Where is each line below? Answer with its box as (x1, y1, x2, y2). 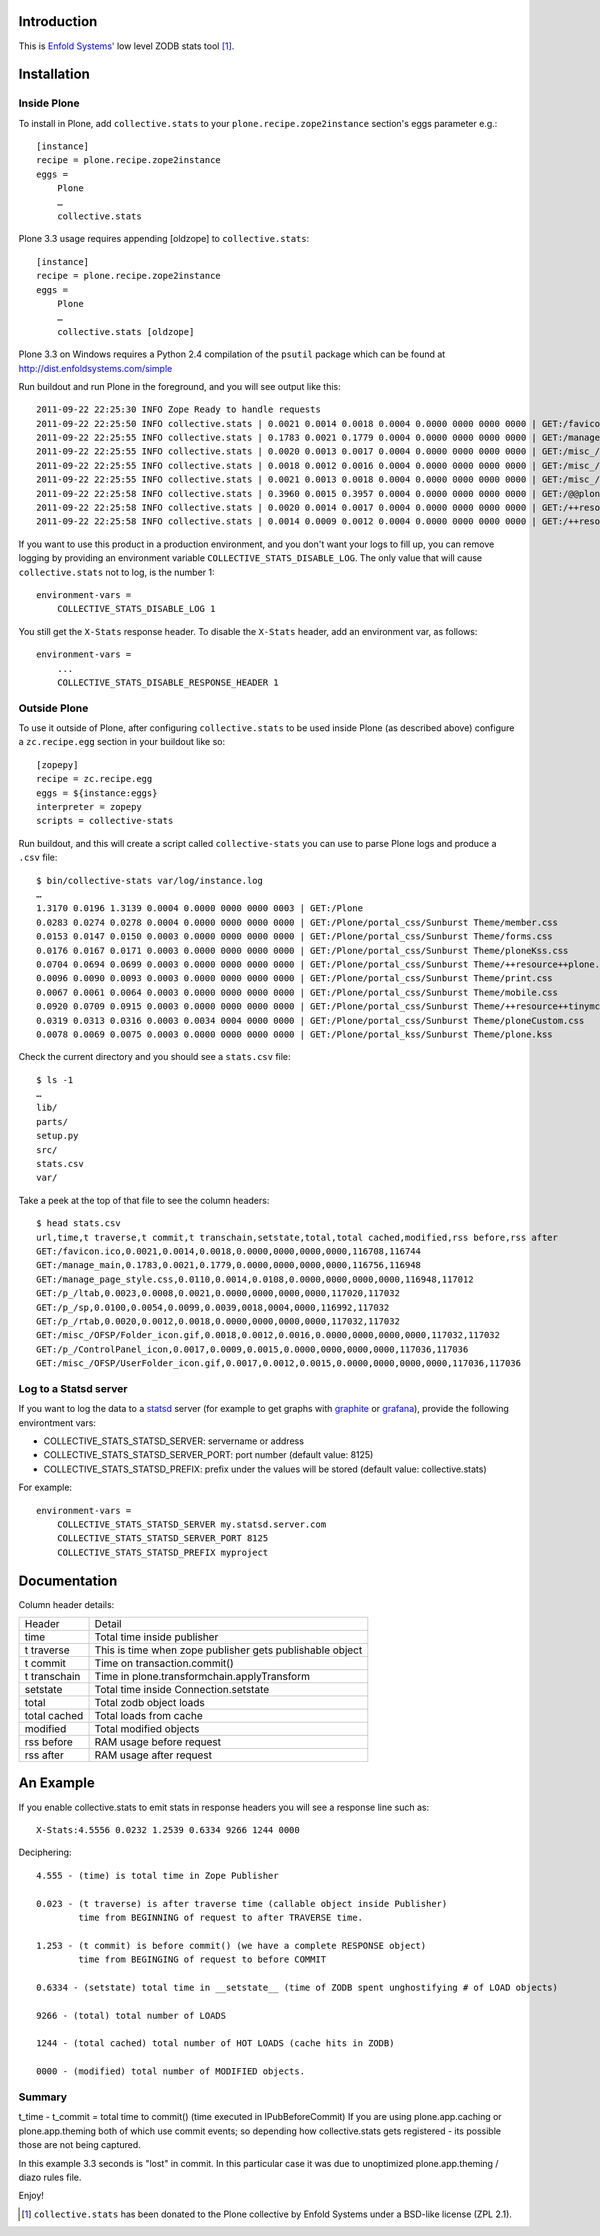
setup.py (36, 1130, 79, 1142)
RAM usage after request (94, 1748, 213, 1762)
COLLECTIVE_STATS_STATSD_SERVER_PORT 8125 (56, 1533, 269, 1544)
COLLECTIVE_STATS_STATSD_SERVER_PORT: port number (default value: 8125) (43, 1449, 374, 1461)
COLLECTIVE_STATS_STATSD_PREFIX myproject (56, 1546, 269, 1558)
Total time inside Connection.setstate (94, 1683, 270, 1697)
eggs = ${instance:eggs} (36, 787, 158, 799)
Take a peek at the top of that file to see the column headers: (18, 1194, 270, 1206)
